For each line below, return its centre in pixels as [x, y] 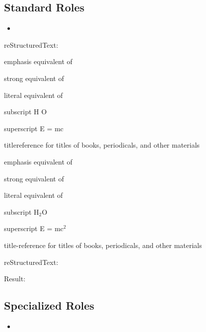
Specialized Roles [49, 305]
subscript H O [26, 112]
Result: [15, 279]
